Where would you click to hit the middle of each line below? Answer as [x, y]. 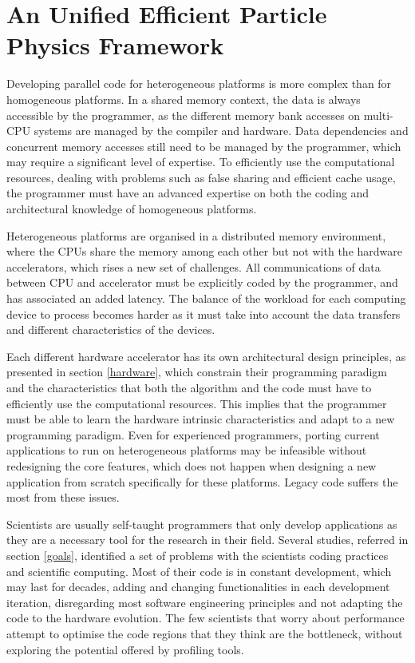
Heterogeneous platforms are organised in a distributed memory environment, [196, 235]
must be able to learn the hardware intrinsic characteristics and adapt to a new [201, 419]
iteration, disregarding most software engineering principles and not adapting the [205, 602]
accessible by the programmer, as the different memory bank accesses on [184, 115]
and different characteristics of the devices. [111, 330]
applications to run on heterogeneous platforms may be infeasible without [187, 450]
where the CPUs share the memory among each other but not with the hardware [204, 251]
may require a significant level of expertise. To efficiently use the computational [201, 162]
